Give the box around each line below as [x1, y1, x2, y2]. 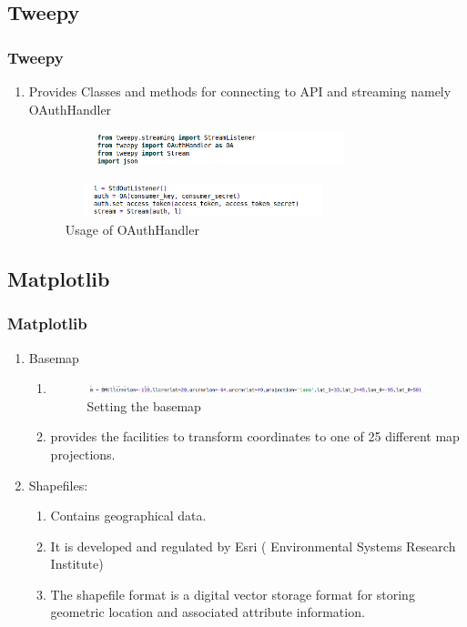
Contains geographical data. [50, 506, 207, 525]
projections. [50, 444, 116, 463]
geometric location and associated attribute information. [50, 602, 365, 622]
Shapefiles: [28, 475, 88, 494]
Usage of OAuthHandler [65, 219, 199, 238]
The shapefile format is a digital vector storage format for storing [50, 584, 415, 603]
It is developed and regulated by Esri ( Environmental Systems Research [50, 536, 456, 555]
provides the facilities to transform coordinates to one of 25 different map [50, 427, 460, 446]
